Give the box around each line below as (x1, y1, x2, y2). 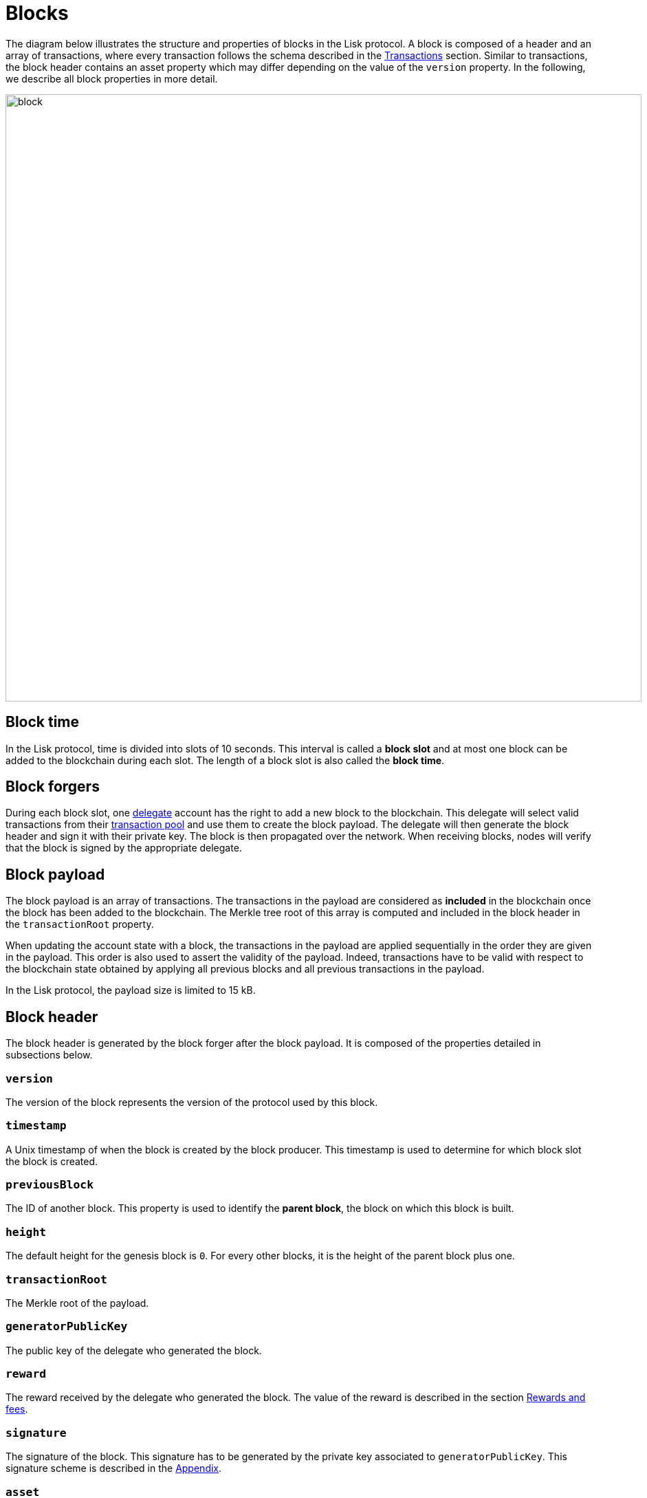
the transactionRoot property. (6, 918, 154, 931)
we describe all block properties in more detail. (6, 72, 218, 85)
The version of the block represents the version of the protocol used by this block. (6, 1096, 378, 1108)
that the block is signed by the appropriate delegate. (6, 842, 242, 854)
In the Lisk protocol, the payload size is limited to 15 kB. (6, 984, 256, 997)
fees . (6, 1403, 28, 1415)
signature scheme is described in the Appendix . (6, 1462, 222, 1475)
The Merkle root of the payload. (6, 1296, 149, 1309)
